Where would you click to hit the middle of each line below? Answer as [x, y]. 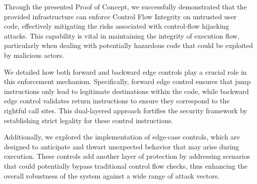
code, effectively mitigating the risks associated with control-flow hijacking [117, 26]
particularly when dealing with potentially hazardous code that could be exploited [128, 45]
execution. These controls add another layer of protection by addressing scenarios [127, 156]
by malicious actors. [34, 55]
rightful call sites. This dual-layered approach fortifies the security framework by [126, 110]
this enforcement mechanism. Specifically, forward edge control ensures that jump [128, 81]
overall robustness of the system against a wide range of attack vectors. [112, 175]
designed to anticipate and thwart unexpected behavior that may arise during [122, 146]
